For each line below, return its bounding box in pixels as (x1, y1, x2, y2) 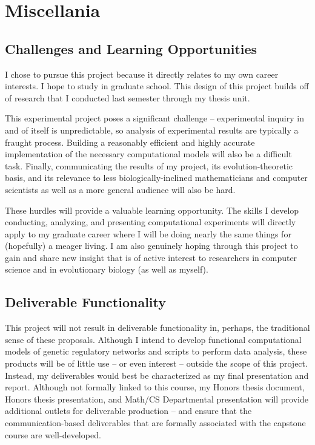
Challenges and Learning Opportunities (5, 39, 257, 58)
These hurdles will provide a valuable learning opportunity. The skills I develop (5, 203, 299, 216)
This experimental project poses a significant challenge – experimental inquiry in (5, 112, 304, 124)
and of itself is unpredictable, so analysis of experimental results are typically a (5, 123, 299, 136)
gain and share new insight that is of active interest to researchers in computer (5, 251, 297, 263)
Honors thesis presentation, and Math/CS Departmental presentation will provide (5, 392, 308, 405)
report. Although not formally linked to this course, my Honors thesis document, (5, 381, 305, 393)
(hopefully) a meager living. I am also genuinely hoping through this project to (5, 239, 298, 252)
